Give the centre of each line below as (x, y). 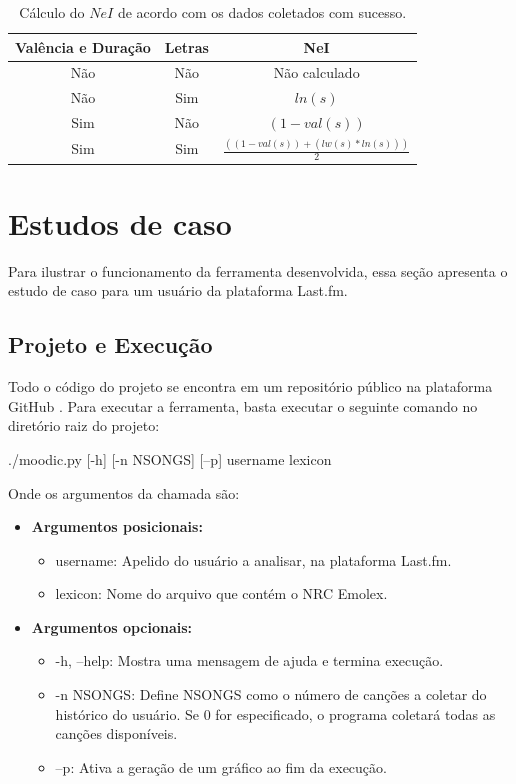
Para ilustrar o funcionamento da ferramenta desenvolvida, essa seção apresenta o (258, 270)
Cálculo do (52, 12)
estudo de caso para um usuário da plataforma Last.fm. (178, 290)
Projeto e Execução (110, 344)
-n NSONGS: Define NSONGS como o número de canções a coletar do (271, 694)
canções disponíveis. (116, 733)
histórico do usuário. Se (127, 713)
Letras (186, 46)
